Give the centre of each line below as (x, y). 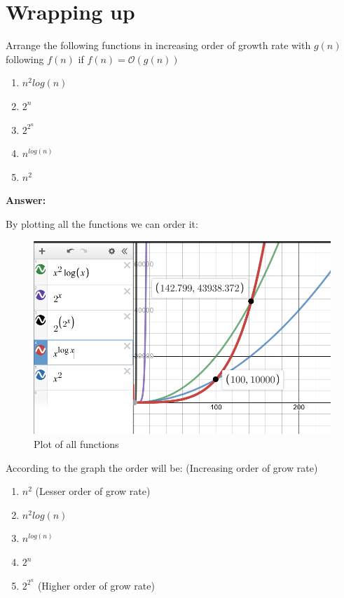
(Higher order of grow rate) (96, 585)
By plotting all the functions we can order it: (102, 223)
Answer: (26, 200)
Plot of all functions (76, 444)
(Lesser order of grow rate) (93, 491)
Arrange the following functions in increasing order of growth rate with (158, 45)
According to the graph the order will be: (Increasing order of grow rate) (162, 467)
